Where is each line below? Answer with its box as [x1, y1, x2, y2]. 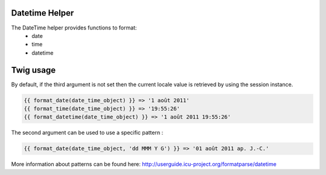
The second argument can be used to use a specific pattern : [11, 129, 164, 137]
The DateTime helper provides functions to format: [11, 24, 137, 31]
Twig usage [11, 65, 56, 75]
